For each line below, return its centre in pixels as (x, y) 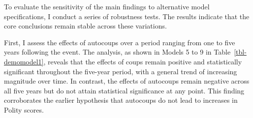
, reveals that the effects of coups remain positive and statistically (143, 61)
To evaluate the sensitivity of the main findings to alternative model (107, 6)
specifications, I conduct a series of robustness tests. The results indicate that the (127, 16)
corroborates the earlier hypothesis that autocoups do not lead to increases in (121, 100)
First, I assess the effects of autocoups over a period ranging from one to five (120, 42)
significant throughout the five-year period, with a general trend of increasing (121, 71)
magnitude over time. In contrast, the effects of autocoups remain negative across (127, 81)
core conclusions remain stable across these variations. (85, 26)
